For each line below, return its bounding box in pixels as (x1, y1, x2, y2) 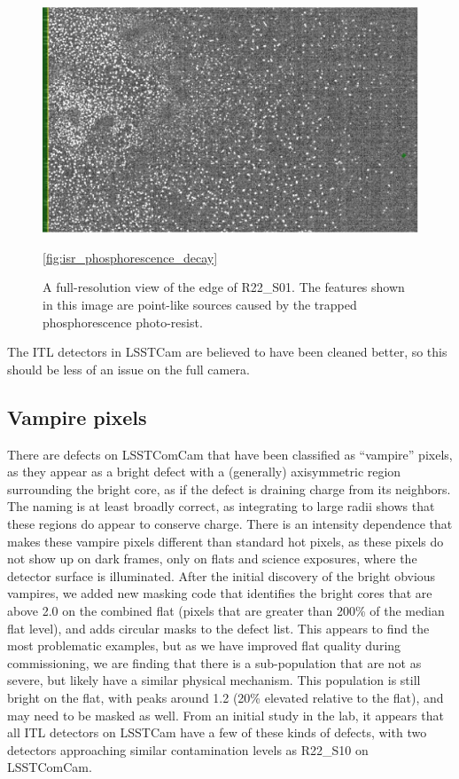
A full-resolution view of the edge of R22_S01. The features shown (43, 278, 405, 296)
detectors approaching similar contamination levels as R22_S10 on (7, 740, 369, 759)
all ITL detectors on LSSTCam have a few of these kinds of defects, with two (7, 723, 427, 742)
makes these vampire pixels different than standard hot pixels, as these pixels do (7, 531, 444, 550)
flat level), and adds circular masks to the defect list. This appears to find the (7, 618, 430, 637)
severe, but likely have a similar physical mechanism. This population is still (7, 671, 421, 689)
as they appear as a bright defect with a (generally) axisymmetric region (7, 462, 401, 481)
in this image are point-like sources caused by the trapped (43, 295, 357, 314)
